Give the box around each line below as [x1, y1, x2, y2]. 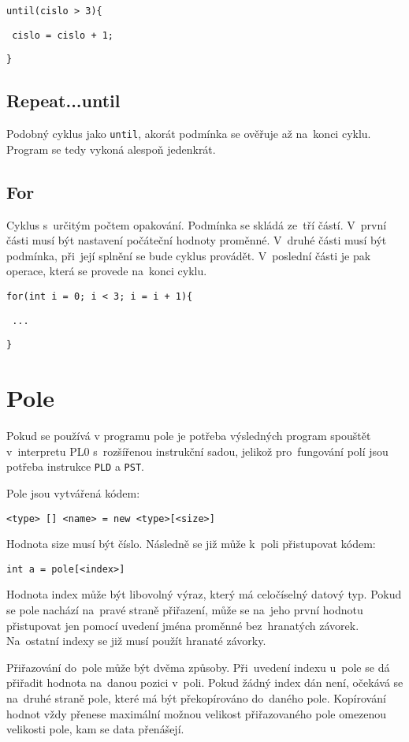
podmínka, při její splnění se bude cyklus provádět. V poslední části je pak [6, 247, 371, 263]
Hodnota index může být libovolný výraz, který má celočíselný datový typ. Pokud [6, 586, 402, 602]
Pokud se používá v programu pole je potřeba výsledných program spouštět [6, 427, 371, 444]
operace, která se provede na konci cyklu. [6, 263, 207, 279]
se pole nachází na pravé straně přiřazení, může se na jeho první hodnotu [6, 602, 363, 618]
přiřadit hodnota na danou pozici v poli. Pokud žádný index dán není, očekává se [6, 674, 403, 691]
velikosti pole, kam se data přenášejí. [6, 721, 184, 737]
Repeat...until [6, 88, 121, 113]
